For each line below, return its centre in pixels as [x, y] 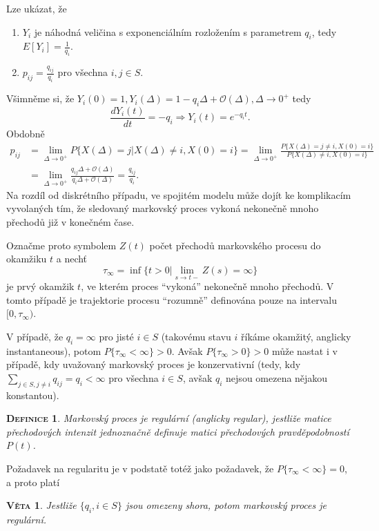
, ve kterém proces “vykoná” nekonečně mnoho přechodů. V [207, 286]
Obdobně [26, 134]
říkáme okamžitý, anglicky [296, 336]
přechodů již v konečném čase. [70, 222]
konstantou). [33, 395]
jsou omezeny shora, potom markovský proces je [226, 505]
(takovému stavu [196, 336]
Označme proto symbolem [61, 245]
